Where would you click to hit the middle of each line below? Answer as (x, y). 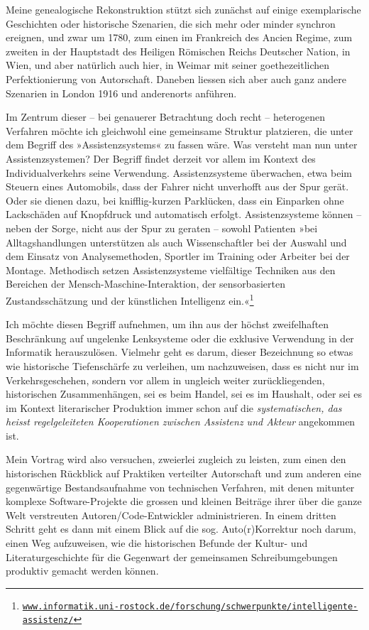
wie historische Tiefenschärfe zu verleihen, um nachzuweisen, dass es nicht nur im (182, 365)
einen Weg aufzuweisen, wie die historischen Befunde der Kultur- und (157, 543)
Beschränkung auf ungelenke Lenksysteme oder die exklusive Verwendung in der (180, 338)
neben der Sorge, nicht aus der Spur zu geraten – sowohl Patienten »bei (162, 228)
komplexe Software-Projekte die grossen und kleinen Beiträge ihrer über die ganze (184, 501)
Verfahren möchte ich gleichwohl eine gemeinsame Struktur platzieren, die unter (180, 130)
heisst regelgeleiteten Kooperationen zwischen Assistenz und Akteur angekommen (181, 422)
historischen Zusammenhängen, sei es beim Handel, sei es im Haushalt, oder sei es (184, 394)
